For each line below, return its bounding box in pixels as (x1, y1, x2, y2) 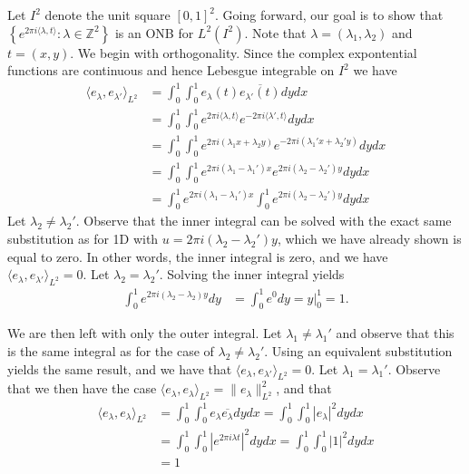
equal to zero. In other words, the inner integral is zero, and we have (7, 247, 388, 266)
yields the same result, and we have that (7, 359, 232, 378)
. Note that (244, 23, 307, 42)
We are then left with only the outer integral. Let (7, 324, 282, 343)
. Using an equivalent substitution (264, 341, 453, 360)
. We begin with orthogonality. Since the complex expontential (70, 43, 417, 62)
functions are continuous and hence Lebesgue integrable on (7, 61, 335, 80)
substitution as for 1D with (7, 229, 159, 248)
